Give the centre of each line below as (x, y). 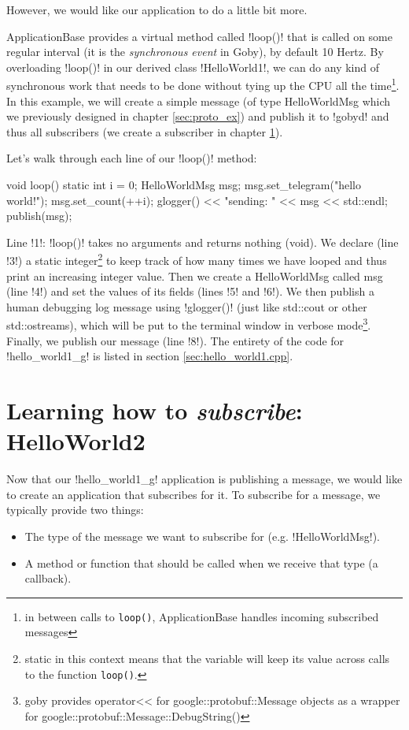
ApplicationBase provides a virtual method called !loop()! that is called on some (199, 36)
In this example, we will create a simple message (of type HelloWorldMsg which (199, 101)
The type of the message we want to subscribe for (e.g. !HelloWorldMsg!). (202, 536)
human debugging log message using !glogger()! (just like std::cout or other (187, 306)
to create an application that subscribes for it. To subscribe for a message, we (193, 494)
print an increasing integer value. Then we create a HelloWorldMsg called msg (195, 276)
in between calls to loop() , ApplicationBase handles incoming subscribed (202, 616)
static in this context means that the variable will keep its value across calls (207, 658)
